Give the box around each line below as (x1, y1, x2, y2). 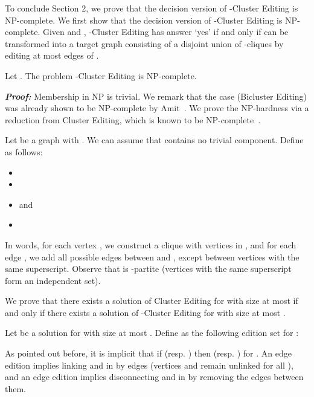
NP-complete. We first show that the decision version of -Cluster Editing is (5, 13, 283, 26)
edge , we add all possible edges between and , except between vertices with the (5, 250, 300, 263)
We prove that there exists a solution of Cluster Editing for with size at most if (5, 294, 298, 307)
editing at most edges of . (5, 49, 99, 62)
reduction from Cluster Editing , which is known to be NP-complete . (5, 113, 261, 126)
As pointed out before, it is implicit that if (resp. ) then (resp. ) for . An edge (5, 347, 292, 360)
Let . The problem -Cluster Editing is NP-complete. (5, 69, 197, 82)
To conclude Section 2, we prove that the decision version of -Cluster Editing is (5, 2, 298, 14)
